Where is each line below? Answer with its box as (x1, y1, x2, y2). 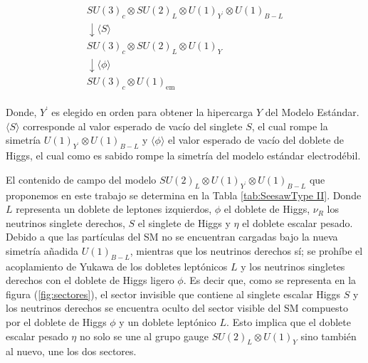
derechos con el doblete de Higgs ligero (6, 273, 174, 288)
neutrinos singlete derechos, (6, 215, 125, 230)
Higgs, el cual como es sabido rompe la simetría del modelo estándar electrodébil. (6, 148, 361, 163)
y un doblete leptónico (119, 315, 216, 330)
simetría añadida (6, 243, 79, 258)
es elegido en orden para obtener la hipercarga (51, 105, 253, 120)
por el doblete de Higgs (6, 315, 107, 330)
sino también (300, 328, 357, 343)
